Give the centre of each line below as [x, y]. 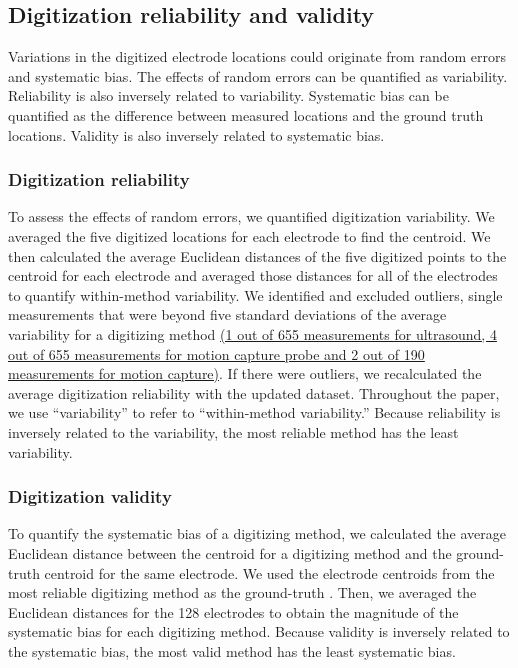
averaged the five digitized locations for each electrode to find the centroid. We [249, 235]
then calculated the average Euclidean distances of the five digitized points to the [257, 255]
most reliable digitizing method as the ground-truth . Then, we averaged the [242, 592]
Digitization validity [90, 496]
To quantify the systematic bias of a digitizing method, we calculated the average [257, 533]
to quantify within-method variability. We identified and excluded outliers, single [255, 294]
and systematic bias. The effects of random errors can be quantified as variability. [258, 75]
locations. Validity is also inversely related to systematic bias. [196, 134]
